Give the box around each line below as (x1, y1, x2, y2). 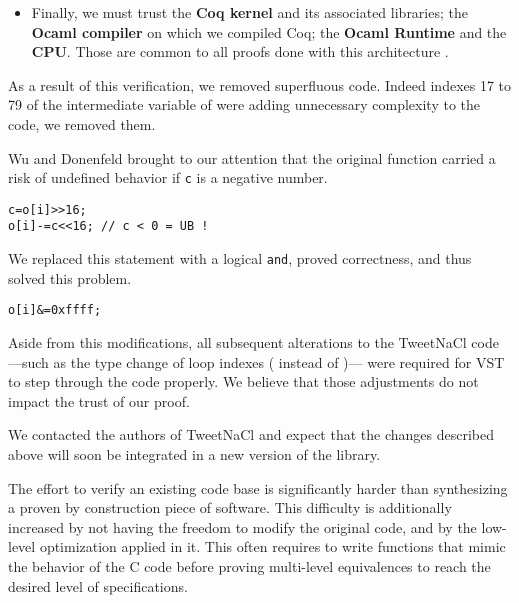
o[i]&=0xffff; (8, 303, 102, 318)
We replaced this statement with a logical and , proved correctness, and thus (8, 248, 472, 269)
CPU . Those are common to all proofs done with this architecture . (31, 41, 449, 62)
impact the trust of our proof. (8, 390, 190, 411)
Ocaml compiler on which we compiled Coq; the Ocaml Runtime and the (31, 21, 507, 42)
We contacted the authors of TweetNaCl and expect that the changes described (8, 424, 494, 445)
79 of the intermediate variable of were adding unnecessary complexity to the (8, 94, 481, 115)
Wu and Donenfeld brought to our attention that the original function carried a (8, 147, 496, 168)
